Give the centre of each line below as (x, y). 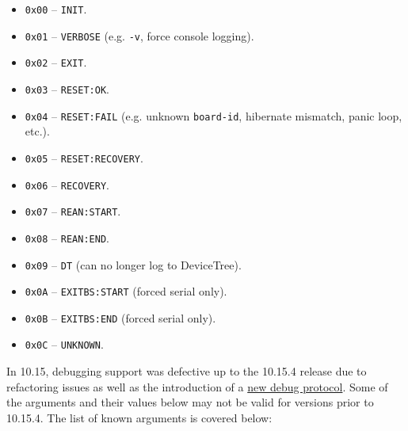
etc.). (37, 131)
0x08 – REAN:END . (67, 237)
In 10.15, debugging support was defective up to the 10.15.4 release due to (187, 371)
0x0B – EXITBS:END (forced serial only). (120, 317)
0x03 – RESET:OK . (67, 88)
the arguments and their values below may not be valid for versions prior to (190, 402)
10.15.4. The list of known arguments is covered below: (139, 417)
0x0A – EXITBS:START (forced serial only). (126, 291)
